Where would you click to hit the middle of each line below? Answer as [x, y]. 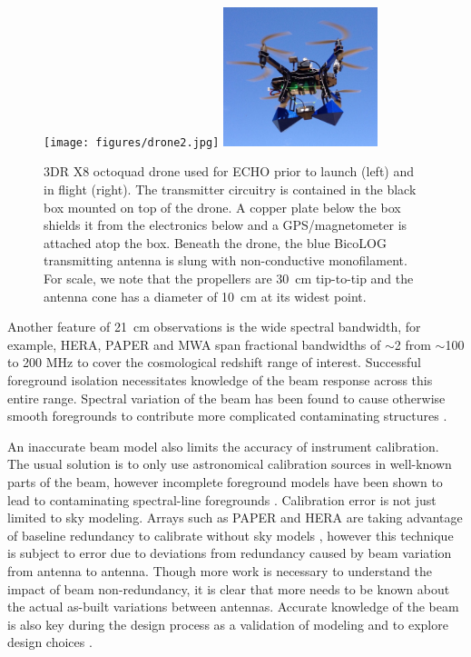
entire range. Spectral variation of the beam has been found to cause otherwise [226, 398]
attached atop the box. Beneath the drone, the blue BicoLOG [215, 242]
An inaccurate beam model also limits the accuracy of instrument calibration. [223, 446]
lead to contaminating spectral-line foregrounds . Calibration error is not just [222, 499]
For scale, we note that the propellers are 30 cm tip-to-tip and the [229, 278]
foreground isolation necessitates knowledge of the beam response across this [220, 379]
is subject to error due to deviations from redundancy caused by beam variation [230, 553]
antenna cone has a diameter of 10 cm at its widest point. [205, 296]
